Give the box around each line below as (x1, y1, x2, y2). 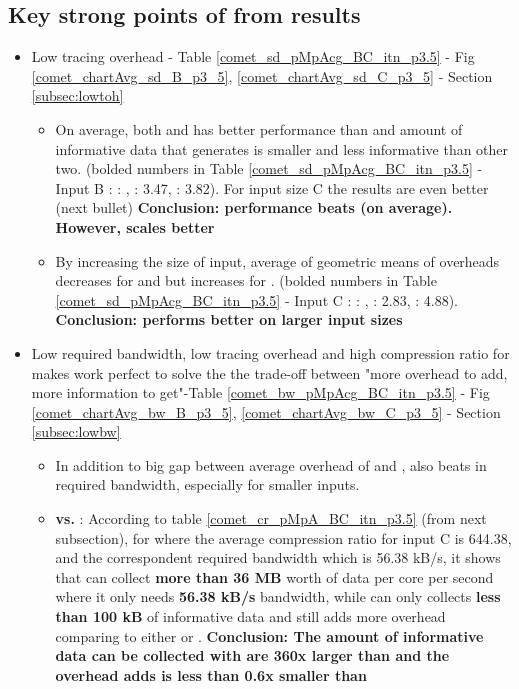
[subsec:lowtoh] (31, 85, 124, 106)
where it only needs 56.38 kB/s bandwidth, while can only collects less (55, 586, 501, 607)
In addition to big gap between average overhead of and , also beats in (55, 454, 487, 475)
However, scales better (55, 216, 215, 237)
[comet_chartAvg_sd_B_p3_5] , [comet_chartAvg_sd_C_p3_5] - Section (31, 65, 493, 86)
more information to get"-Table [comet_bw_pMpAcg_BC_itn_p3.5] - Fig (31, 382, 490, 403)
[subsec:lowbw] (31, 421, 121, 442)
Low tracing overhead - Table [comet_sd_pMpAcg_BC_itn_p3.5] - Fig (31, 46, 475, 67)
